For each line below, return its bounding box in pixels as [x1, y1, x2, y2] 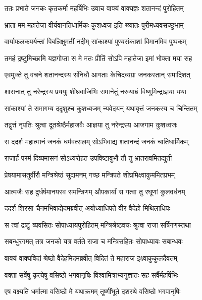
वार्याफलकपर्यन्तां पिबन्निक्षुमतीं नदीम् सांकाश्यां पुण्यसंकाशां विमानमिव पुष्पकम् [4, 36, 187, 47]
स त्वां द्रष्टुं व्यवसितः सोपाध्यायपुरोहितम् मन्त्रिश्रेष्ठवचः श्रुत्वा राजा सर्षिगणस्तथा [4, 219, 191, 230]
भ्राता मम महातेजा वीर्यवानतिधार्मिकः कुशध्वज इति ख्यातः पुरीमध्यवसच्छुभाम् [4, 19, 184, 30]
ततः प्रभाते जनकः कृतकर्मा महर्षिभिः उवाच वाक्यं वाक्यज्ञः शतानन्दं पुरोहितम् [4, 3, 184, 13]
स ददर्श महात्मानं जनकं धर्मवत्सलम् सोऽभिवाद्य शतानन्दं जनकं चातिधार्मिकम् [4, 136, 189, 146]
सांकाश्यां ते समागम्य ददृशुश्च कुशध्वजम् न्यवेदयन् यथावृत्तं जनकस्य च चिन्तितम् [4, 103, 198, 113]
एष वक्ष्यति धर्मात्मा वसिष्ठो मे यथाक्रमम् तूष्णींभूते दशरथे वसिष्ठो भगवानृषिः [4, 286, 181, 297]
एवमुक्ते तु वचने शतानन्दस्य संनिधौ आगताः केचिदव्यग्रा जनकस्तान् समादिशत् [4, 69, 191, 80]
